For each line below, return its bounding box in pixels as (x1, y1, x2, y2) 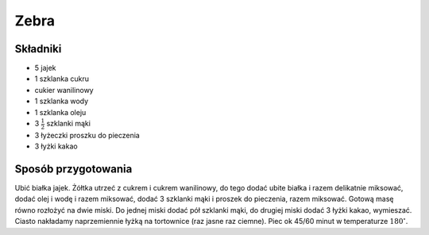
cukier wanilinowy (34, 85, 95, 94)
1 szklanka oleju (34, 107, 87, 117)
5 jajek (34, 64, 56, 73)
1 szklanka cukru (34, 74, 89, 83)
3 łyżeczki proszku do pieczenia (34, 130, 141, 140)
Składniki (14, 42, 62, 56)
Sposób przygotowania (14, 162, 133, 175)
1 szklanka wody (34, 96, 89, 106)
